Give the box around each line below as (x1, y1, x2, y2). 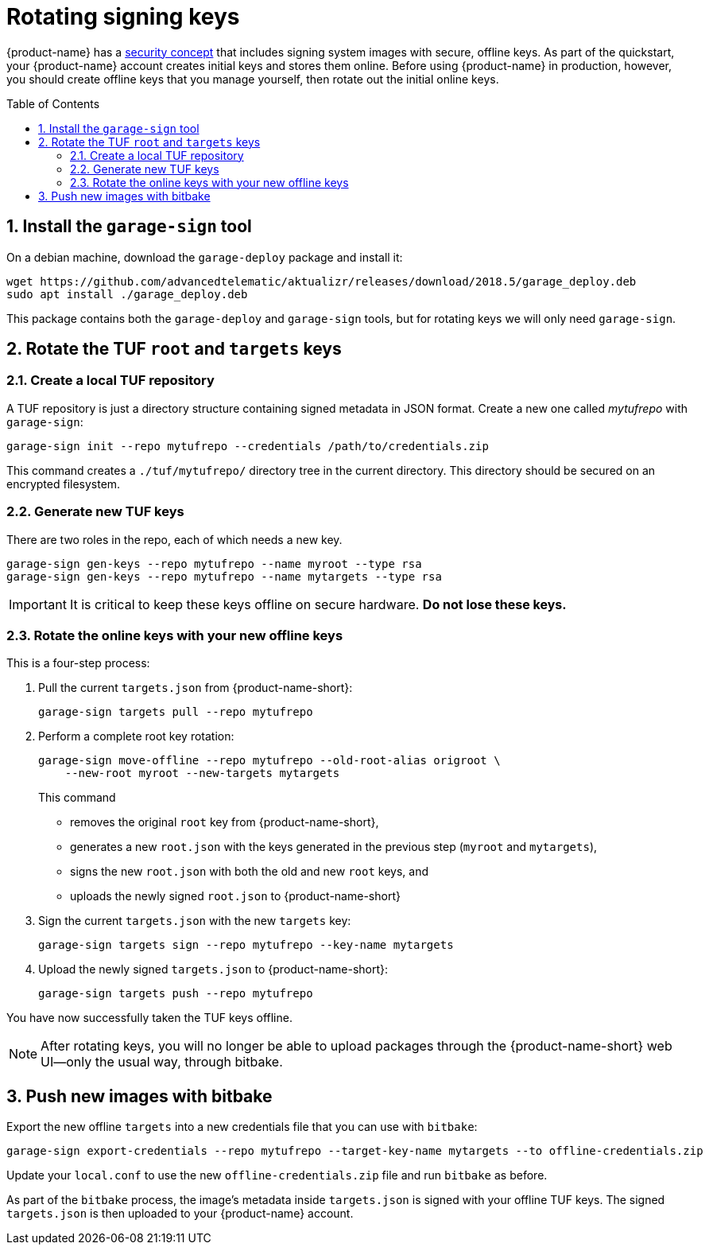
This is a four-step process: (6, 656, 150, 670)
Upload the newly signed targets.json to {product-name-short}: (38, 962, 389, 977)
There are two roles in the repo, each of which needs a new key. (6, 532, 343, 546)
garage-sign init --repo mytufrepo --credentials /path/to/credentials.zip (6, 439, 489, 453)
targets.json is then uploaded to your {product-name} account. (6, 1206, 354, 1221)
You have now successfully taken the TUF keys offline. (6, 1011, 293, 1025)
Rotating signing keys (6, 3, 240, 30)
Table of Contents (6, 96, 100, 111)
